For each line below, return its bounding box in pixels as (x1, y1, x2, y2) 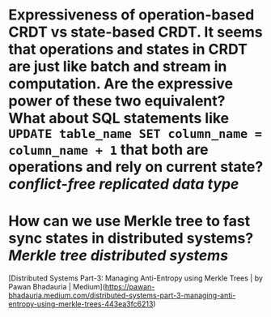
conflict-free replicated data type (8, 175, 239, 194)
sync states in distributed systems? (8, 229, 254, 248)
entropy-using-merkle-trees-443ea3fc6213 (8, 299, 154, 309)
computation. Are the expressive (8, 75, 233, 93)
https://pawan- (104, 282, 155, 292)
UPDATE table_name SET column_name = (8, 126, 263, 142)
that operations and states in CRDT (8, 41, 248, 58)
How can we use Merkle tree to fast (8, 212, 251, 230)
